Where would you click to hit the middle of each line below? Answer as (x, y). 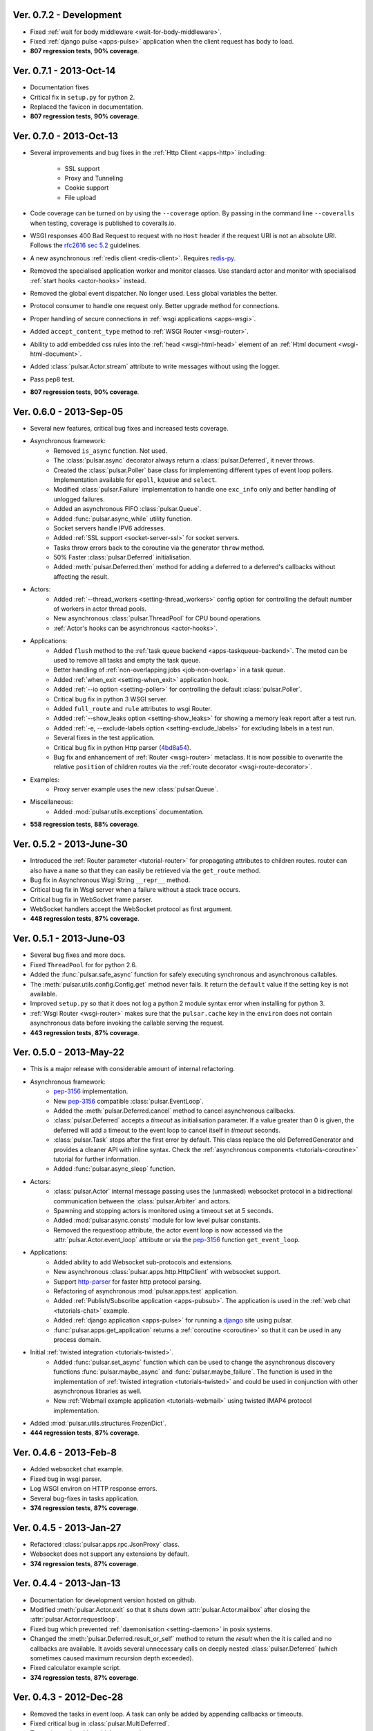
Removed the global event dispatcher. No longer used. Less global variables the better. (154, 293)
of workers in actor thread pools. (100, 609)
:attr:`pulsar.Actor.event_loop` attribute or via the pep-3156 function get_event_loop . (177, 1240)
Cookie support (87, 188)
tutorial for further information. (97, 1159)
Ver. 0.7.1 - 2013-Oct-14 (64, 71)
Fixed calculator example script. (75, 1668)
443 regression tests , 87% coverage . (85, 1032)
